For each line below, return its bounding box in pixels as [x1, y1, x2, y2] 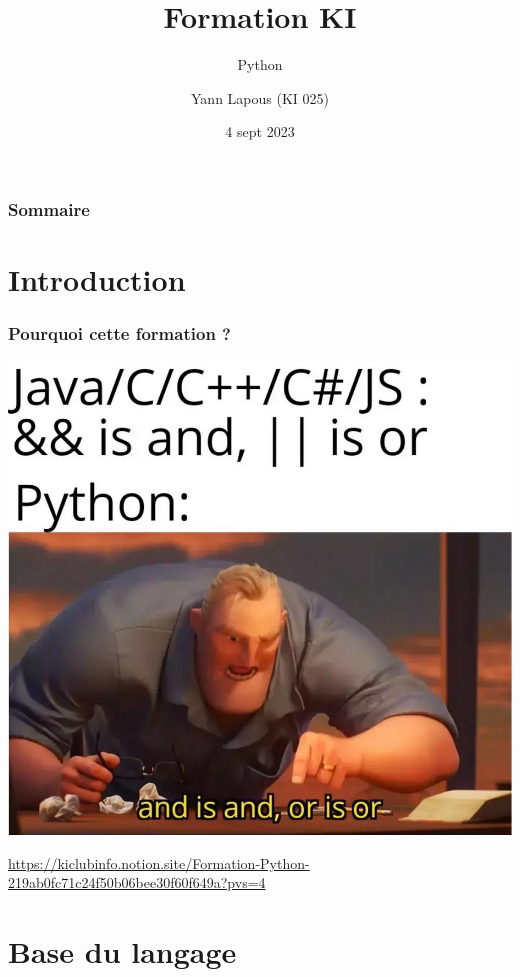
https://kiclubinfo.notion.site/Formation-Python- [8, 852, 310, 873]
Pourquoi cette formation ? [8, 321, 231, 346]
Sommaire [8, 196, 90, 221]
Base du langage [8, 931, 237, 972]
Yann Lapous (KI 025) [191, 87, 329, 108]
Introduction [8, 259, 186, 300]
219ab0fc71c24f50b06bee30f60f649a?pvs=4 [8, 872, 266, 893]
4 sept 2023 [225, 121, 295, 142]
